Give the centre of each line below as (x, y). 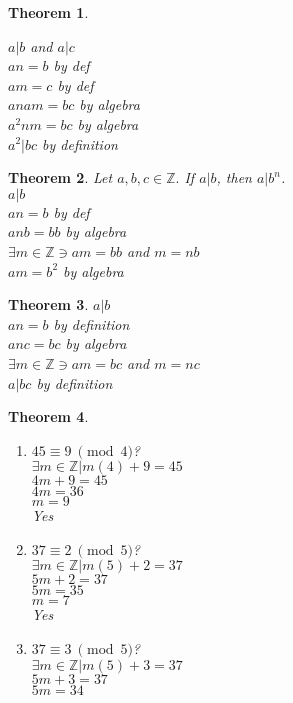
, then (234, 177)
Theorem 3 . (48, 304)
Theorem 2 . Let (60, 177)
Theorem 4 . (48, 416)
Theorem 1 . (48, 12)
